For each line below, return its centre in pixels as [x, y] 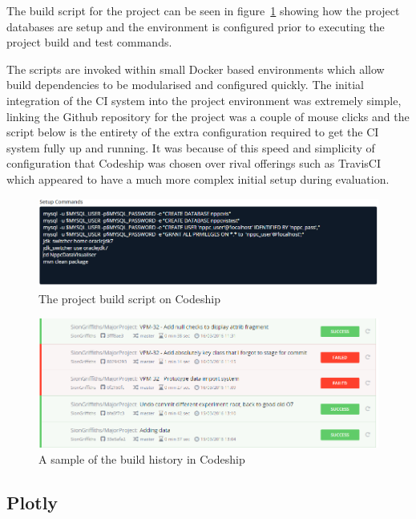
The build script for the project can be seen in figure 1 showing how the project [203, 10]
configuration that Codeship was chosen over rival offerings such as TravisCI [194, 163]
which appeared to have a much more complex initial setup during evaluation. [198, 178]
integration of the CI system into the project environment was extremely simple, [204, 100]
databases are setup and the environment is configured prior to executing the [196, 26]
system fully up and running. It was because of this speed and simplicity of [191, 147]
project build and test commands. [89, 42]
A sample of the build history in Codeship [142, 458]
